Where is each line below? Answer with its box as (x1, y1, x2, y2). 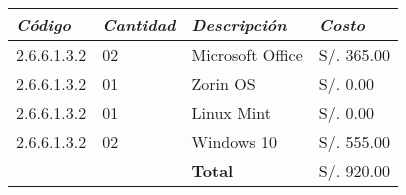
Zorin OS (191, 72, 256, 95)
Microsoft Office (191, 43, 303, 66)
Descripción (191, 13, 287, 36)
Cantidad (102, 13, 176, 36)
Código (16, 13, 71, 36)
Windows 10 (191, 130, 277, 153)
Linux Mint (191, 101, 271, 124)
